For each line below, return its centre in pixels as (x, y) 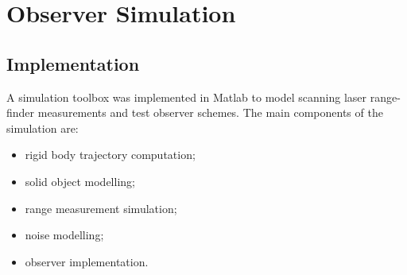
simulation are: (43, 128)
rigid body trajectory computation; (110, 155)
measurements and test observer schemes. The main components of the (210, 112)
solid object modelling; (80, 181)
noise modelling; (64, 235)
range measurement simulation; (101, 208)
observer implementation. (87, 261)
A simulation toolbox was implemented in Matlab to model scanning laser (187, 97)
